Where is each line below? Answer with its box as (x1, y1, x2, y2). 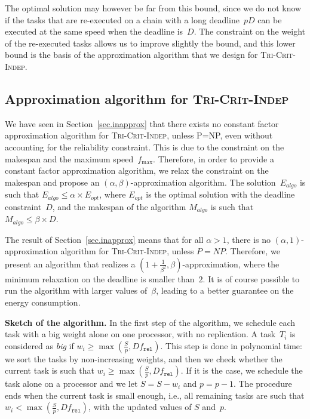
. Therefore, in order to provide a (153, 152, 274, 165)
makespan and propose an (5, 175, 100, 188)
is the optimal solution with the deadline (146, 188, 295, 201)
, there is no (226, 233, 271, 245)
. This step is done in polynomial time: (160, 339, 302, 352)
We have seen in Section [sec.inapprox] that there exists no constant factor (5, 117, 279, 130)
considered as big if (5, 339, 74, 352)
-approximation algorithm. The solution (130, 175, 276, 188)
